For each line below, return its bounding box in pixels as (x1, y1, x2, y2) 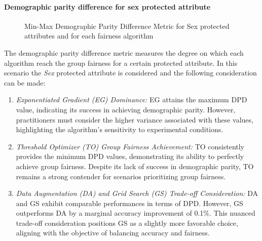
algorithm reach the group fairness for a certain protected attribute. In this (4, 57, 238, 68)
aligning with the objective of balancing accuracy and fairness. (16, 227, 210, 238)
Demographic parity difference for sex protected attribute (4, 1, 211, 12)
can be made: (4, 77, 46, 88)
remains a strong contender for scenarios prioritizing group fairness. (16, 171, 226, 181)
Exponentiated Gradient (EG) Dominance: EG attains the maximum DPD (16, 94, 247, 105)
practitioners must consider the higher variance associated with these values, (16, 114, 253, 125)
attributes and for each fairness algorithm (24, 30, 154, 41)
